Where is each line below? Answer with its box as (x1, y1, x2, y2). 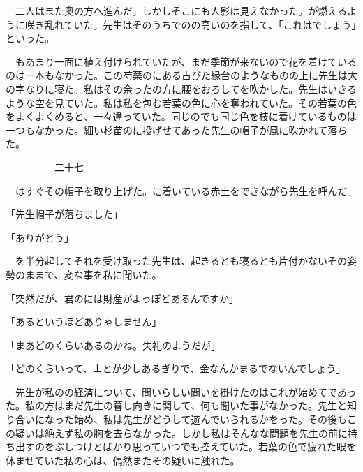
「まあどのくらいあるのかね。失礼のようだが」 (6, 337, 221, 352)
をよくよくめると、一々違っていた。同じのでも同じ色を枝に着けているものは (6, 109, 357, 124)
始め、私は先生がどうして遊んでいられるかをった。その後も (73, 412, 347, 427)
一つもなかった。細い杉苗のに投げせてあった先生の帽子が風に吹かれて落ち (6, 122, 348, 137)
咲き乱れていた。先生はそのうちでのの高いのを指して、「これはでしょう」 (24, 17, 357, 31)
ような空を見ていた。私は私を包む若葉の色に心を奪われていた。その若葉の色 (6, 95, 357, 110)
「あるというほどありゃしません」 (6, 314, 162, 329)
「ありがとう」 (6, 230, 74, 244)
